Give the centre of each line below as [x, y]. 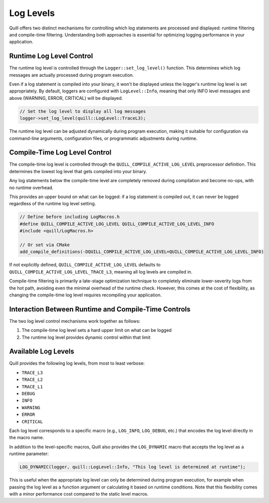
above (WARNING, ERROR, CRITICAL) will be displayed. [66, 98]
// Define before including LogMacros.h [69, 217]
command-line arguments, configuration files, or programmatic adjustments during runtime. [103, 138]
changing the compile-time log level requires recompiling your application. [85, 295]
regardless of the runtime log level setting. [53, 204]
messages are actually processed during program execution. [71, 75]
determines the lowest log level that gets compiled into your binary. [78, 171]
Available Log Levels [42, 352]
